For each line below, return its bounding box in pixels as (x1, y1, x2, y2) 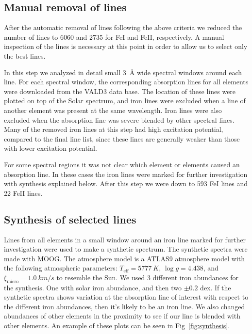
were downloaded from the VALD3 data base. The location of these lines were (4, 86, 236, 96)
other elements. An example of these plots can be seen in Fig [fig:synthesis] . (4, 320, 230, 331)
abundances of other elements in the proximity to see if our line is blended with (4, 311, 240, 321)
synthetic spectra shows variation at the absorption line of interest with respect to (4, 292, 249, 302)
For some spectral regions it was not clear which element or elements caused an (4, 159, 240, 169)
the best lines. (4, 50, 46, 61)
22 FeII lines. (4, 188, 43, 198)
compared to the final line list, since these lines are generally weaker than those (4, 133, 240, 143)
